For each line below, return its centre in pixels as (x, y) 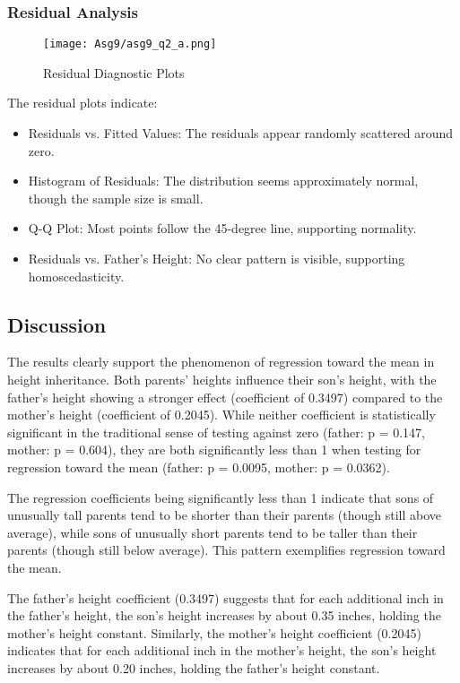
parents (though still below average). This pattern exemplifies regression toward (226, 550)
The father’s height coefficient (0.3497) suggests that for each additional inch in (226, 597)
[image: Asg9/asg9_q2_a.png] (130, 44)
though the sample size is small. (116, 198)
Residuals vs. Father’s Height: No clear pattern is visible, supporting (217, 259)
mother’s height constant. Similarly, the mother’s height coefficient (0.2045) (214, 632)
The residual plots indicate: (82, 103)
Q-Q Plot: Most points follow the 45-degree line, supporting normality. (222, 228)
